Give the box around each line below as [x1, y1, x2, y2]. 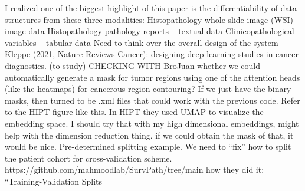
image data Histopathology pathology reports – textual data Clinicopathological [5, 25, 294, 37]
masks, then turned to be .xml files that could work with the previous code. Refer [5, 94, 300, 106]
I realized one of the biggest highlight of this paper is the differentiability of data [5, 2, 297, 14]
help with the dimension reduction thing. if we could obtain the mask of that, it [5, 129, 294, 141]
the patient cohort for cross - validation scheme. [5, 152, 172, 164]
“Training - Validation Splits [5, 174, 103, 187]
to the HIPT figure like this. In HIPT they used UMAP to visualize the [5, 106, 264, 118]
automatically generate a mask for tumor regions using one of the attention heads [5, 71, 300, 83]
